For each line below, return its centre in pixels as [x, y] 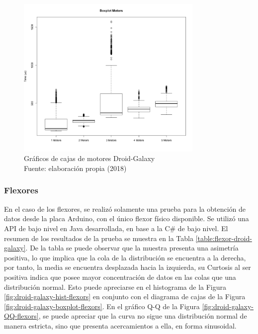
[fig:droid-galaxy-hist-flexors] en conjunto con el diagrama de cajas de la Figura [125, 296]
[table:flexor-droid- [224, 238]
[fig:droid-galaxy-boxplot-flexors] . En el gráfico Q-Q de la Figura [102, 306]
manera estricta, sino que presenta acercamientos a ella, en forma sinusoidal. [120, 325]
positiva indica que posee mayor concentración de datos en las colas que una [120, 277]
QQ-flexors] [21, 316]
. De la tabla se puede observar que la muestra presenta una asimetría [132, 248]
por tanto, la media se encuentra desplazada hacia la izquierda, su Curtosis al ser [128, 267]
